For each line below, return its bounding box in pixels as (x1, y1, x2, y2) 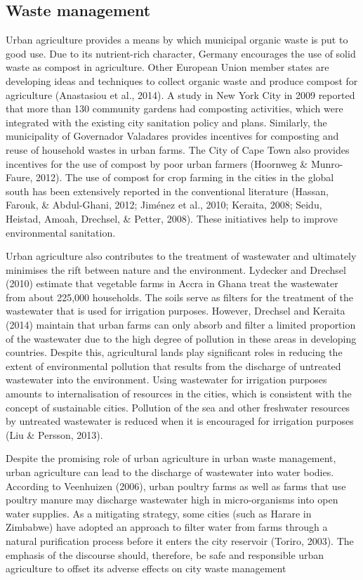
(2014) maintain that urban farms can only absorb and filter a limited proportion (6, 317, 356, 332)
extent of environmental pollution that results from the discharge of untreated (6, 358, 341, 373)
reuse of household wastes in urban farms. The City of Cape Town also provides (6, 142, 350, 157)
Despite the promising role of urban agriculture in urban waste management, (6, 451, 336, 466)
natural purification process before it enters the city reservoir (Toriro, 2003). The (6, 533, 354, 548)
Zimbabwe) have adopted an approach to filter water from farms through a (6, 520, 328, 534)
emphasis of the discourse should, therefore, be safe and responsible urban (6, 547, 324, 562)
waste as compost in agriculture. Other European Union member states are (6, 60, 329, 74)
